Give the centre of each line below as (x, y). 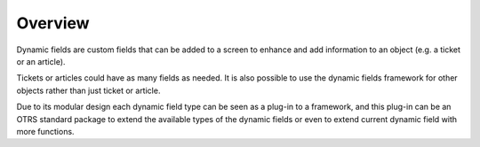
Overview (53, 23)
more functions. (45, 131)
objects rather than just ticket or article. (88, 90)
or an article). (41, 61)
